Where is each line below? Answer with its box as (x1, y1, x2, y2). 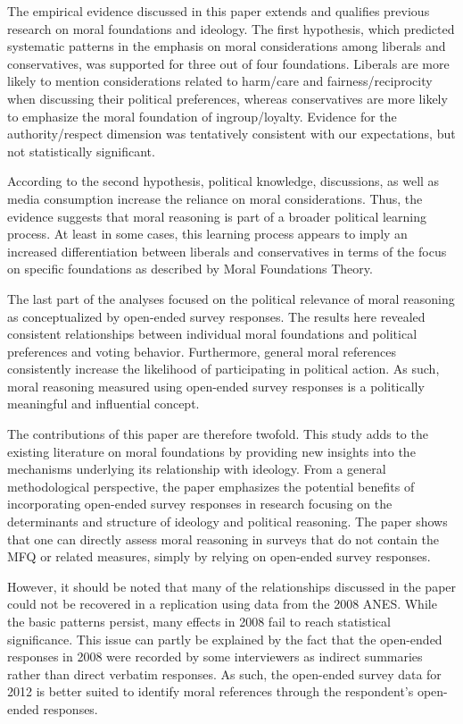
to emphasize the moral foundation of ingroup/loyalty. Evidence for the (7, 106, 397, 125)
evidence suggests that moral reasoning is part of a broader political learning (7, 206, 427, 225)
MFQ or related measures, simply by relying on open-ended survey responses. (7, 547, 431, 566)
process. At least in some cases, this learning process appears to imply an (7, 224, 408, 243)
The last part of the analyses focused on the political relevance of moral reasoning (7, 289, 455, 307)
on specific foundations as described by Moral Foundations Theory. (7, 259, 373, 278)
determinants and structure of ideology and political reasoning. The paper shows (7, 512, 448, 531)
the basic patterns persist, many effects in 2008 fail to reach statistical (7, 612, 391, 630)
